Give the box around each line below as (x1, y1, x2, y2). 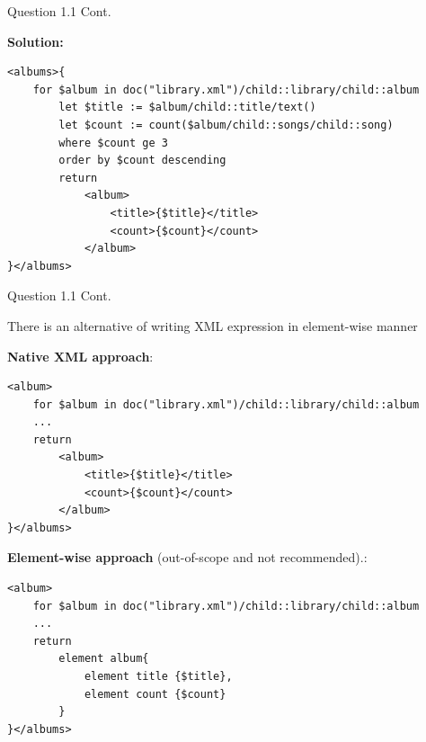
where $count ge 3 (58, 136, 168, 149)
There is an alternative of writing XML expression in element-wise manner (7, 316, 418, 335)
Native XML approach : (7, 346, 154, 365)
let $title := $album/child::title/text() (58, 101, 316, 114)
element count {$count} (84, 687, 226, 701)
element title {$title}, (84, 670, 233, 683)
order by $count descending (58, 154, 226, 167)
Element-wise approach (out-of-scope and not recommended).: (7, 548, 368, 567)
